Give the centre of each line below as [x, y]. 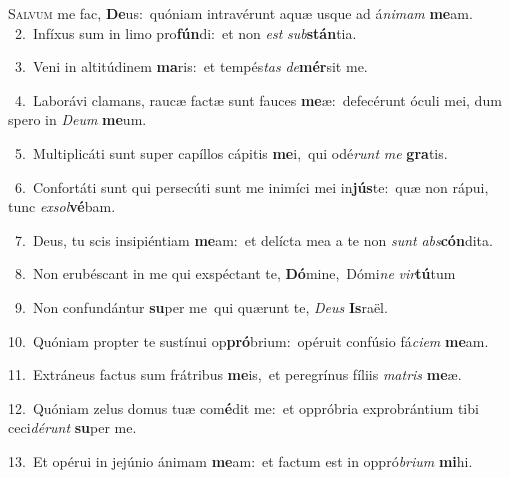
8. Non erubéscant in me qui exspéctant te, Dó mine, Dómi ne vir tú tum [235, 273]
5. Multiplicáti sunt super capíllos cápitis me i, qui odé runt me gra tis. [231, 152]
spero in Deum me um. [77, 119]
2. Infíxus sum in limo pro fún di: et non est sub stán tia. [185, 32]
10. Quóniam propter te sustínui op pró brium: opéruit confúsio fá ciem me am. [248, 340]
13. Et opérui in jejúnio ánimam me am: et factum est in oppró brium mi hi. [240, 460]
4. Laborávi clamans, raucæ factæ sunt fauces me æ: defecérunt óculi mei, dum [258, 99]
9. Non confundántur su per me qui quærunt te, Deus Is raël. [201, 306]
